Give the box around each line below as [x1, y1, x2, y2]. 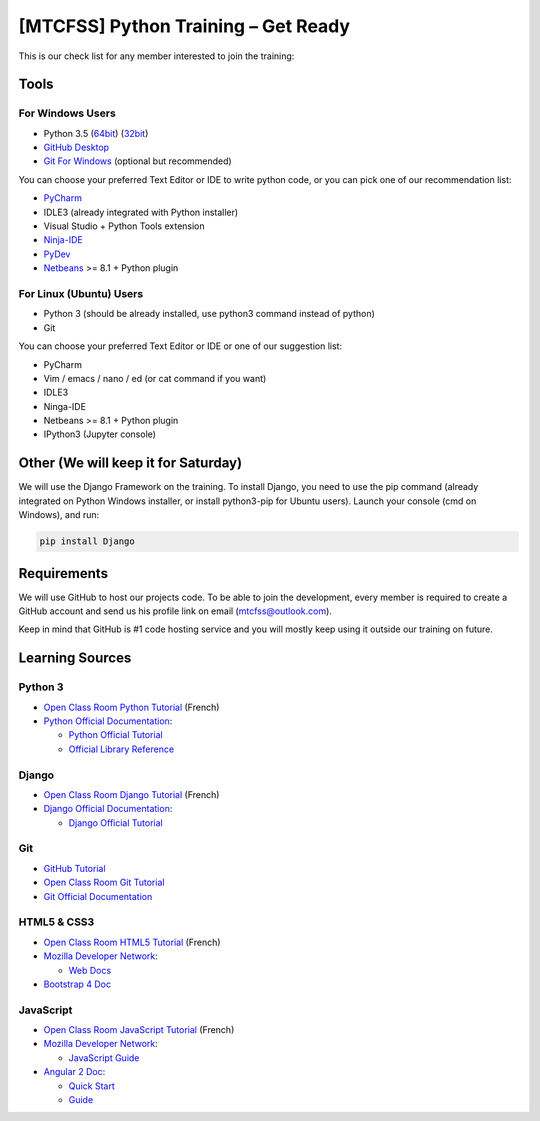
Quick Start [68, 1080, 115, 1092]
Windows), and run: [18, 509, 100, 521]
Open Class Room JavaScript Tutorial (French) [43, 1024, 235, 1036]
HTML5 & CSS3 [18, 915, 95, 929]
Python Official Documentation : [43, 715, 173, 727]
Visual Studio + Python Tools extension [43, 220, 205, 232]
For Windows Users [18, 106, 117, 120]
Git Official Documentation [43, 890, 153, 902]
